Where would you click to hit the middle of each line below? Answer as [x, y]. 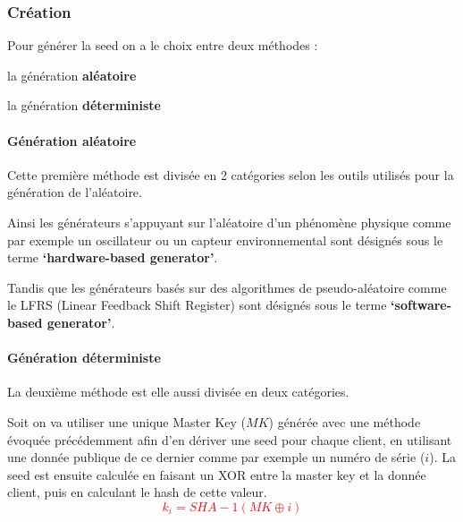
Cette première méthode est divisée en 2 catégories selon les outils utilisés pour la [231, 174]
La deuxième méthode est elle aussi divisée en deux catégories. [178, 392]
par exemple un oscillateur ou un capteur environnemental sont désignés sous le [225, 240]
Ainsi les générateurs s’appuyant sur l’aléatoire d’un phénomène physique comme [229, 222]
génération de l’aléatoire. [75, 192]
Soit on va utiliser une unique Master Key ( [127, 421]
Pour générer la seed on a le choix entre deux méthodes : [163, 45]
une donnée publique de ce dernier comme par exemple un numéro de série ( [216, 457]
